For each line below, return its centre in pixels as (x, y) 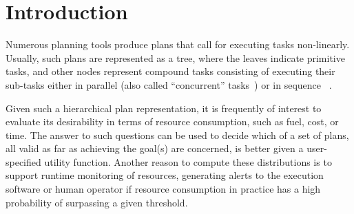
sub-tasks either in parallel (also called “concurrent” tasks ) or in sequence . (169, 84)
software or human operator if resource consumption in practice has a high (163, 189)
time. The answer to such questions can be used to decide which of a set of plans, (177, 135)
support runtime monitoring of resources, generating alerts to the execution (165, 175)
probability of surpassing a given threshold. (97, 202)
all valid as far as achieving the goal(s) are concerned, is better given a (155, 148)
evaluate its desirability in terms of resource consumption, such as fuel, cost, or (172, 121)
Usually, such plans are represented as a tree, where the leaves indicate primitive (175, 57)
